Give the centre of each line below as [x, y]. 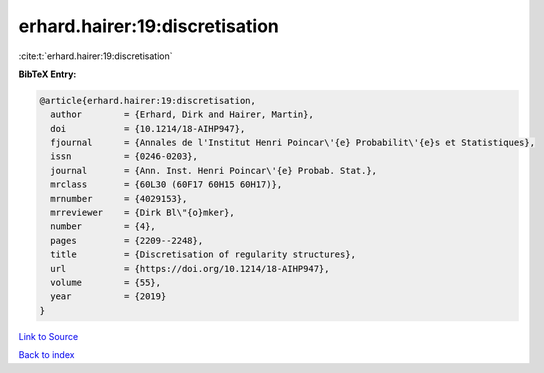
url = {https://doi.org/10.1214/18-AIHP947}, [190, 268]
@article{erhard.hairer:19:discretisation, [148, 100]
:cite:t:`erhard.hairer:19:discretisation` [95, 56]
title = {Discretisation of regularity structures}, [203, 254]
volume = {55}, [106, 282]
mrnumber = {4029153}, [119, 198]
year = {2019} [108, 296]
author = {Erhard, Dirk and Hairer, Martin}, [182, 114]
